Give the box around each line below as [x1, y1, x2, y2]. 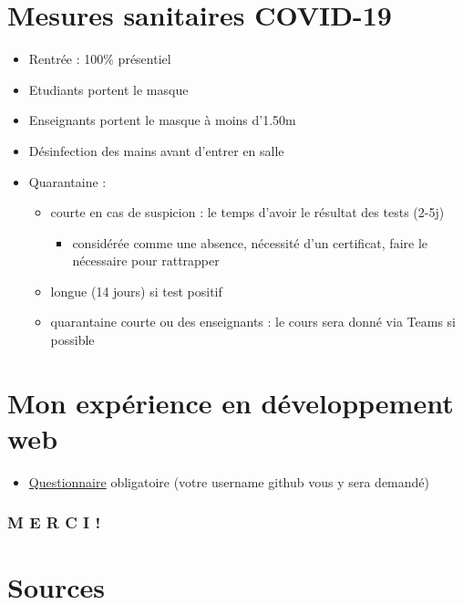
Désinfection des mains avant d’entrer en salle [28, 141, 284, 160]
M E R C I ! [7, 511, 101, 534]
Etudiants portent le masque [28, 79, 189, 99]
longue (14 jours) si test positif [50, 281, 222, 300]
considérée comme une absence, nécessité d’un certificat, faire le [72, 233, 428, 252]
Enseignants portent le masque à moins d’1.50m [28, 110, 296, 130]
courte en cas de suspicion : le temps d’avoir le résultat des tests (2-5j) [50, 203, 445, 222]
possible [50, 330, 95, 349]
